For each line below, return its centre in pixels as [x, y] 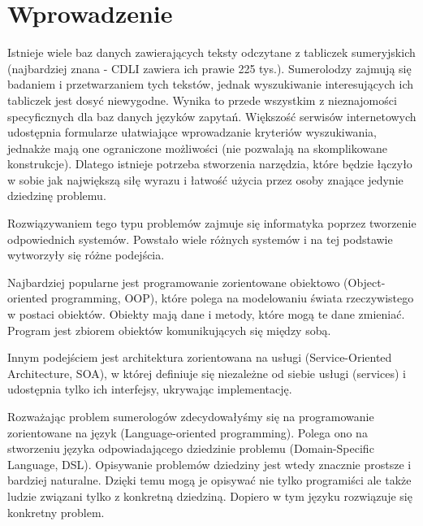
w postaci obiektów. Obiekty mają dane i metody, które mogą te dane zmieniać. [206, 314]
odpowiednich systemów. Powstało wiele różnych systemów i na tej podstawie [200, 239]
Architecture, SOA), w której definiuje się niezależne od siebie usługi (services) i [207, 373]
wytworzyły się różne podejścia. [86, 255]
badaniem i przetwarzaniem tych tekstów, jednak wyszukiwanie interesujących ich [211, 84]
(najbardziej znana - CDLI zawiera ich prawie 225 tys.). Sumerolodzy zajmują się [209, 68]
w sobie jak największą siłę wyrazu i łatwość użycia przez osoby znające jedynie [205, 179]
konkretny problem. [56, 512]
